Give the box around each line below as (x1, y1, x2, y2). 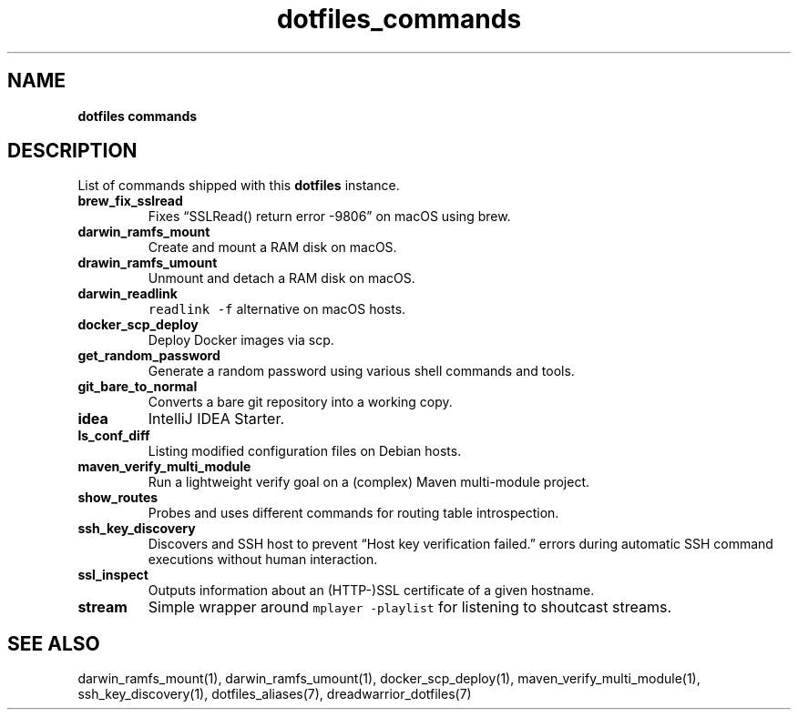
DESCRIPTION (7, 139, 138, 163)
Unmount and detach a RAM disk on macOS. (148, 270, 415, 287)
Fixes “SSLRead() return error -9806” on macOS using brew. (148, 208, 511, 225)
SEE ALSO (7, 631, 100, 655)
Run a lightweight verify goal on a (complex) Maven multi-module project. (148, 474, 589, 490)
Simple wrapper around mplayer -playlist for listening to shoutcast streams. (148, 598, 672, 617)
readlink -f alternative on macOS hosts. (148, 301, 406, 318)
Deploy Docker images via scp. (148, 332, 334, 348)
